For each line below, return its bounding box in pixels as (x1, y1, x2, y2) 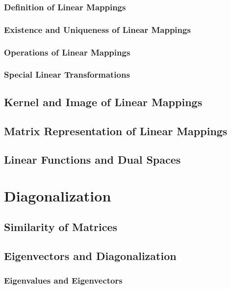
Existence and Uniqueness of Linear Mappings (4, 23, 191, 35)
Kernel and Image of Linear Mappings (4, 94, 203, 109)
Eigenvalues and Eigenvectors (4, 274, 123, 286)
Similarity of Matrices (4, 219, 118, 234)
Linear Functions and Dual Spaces (4, 152, 181, 167)
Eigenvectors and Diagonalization (4, 248, 177, 263)
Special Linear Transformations (4, 68, 130, 81)
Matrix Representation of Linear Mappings (4, 123, 228, 138)
